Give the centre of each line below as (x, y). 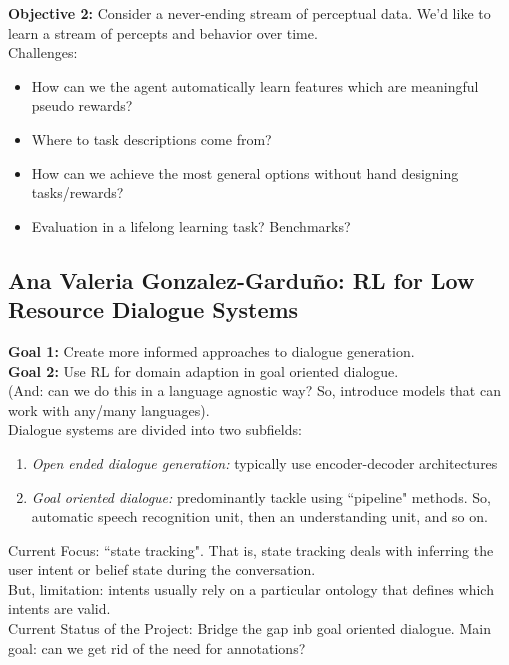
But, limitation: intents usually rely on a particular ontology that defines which (251, 588)
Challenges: (43, 52)
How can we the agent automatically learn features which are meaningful (255, 85)
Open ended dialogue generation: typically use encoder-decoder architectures (264, 462)
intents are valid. (59, 608)
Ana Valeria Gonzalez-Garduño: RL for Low (241, 279)
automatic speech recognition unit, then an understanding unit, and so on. (259, 516)
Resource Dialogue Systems (153, 309)
